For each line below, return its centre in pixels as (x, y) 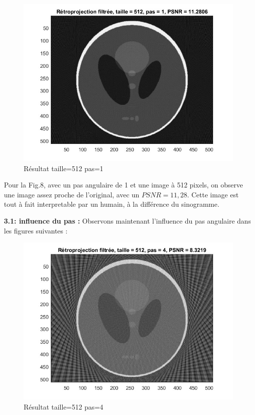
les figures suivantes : (36, 230)
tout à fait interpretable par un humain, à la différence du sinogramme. (112, 204)
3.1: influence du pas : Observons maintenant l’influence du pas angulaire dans (127, 220)
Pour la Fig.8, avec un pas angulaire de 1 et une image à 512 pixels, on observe (124, 185)
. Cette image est (213, 194)
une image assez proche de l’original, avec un (72, 194)
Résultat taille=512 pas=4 (64, 406)
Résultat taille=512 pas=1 (64, 168)
